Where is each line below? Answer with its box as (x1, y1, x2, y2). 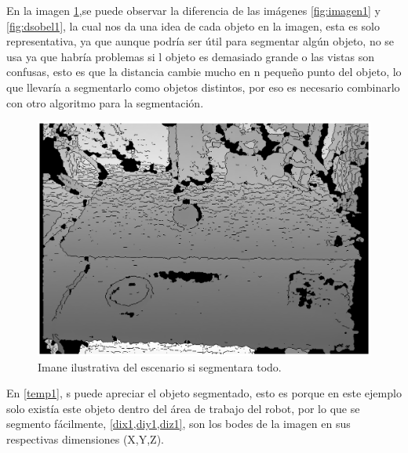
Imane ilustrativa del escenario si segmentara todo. (38, 358, 282, 375)
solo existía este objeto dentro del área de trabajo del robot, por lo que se (6, 400, 360, 416)
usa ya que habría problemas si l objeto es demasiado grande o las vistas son (6, 48, 374, 64)
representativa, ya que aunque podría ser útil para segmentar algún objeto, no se (6, 33, 395, 49)
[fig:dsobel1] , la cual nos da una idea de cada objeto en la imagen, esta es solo (6, 17, 380, 34)
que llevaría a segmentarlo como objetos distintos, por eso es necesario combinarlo (6, 78, 400, 95)
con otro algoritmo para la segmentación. (6, 94, 204, 111)
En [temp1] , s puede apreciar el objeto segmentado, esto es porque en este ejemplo (6, 385, 402, 401)
